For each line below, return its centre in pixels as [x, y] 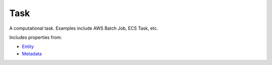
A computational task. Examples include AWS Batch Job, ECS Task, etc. [84, 28]
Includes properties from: [36, 37]
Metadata [32, 53]
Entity [28, 47]
